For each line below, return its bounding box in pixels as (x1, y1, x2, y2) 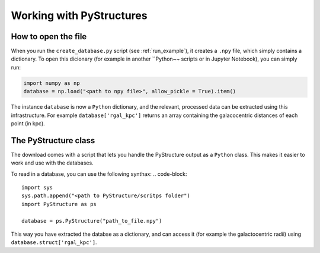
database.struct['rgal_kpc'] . (11, 239, 97, 246)
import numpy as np (23, 80, 80, 86)
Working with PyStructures (11, 9, 148, 22)
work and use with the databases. (11, 159, 94, 166)
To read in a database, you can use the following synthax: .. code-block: (11, 170, 187, 178)
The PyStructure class (11, 135, 95, 146)
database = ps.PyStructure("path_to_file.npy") (21, 217, 162, 224)
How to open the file (11, 31, 87, 42)
